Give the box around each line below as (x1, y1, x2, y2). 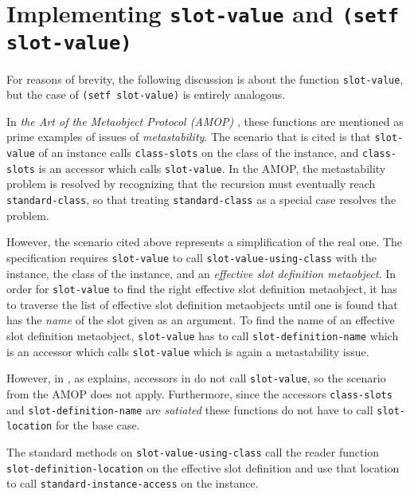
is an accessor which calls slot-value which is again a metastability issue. (6, 343, 369, 359)
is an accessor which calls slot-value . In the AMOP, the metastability (38, 159, 386, 176)
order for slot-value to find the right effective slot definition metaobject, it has (6, 280, 397, 297)
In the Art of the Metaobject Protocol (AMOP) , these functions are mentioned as (6, 112, 404, 129)
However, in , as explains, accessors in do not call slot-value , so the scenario (6, 370, 386, 386)
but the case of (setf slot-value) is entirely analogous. (6, 86, 286, 103)
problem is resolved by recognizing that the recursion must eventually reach (6, 175, 376, 192)
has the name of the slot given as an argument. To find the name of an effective (6, 312, 395, 328)
